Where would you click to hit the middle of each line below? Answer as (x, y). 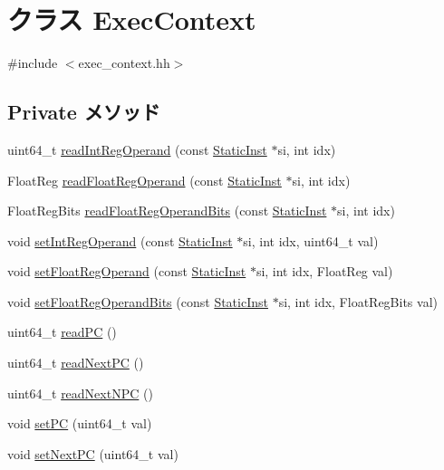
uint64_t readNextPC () (76, 363)
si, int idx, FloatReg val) (324, 271)
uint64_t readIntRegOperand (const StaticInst (137, 149)
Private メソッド (84, 112)
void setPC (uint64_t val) (80, 423)
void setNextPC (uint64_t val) (93, 453)
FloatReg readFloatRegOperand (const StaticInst (145, 180)
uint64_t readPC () (62, 332)
